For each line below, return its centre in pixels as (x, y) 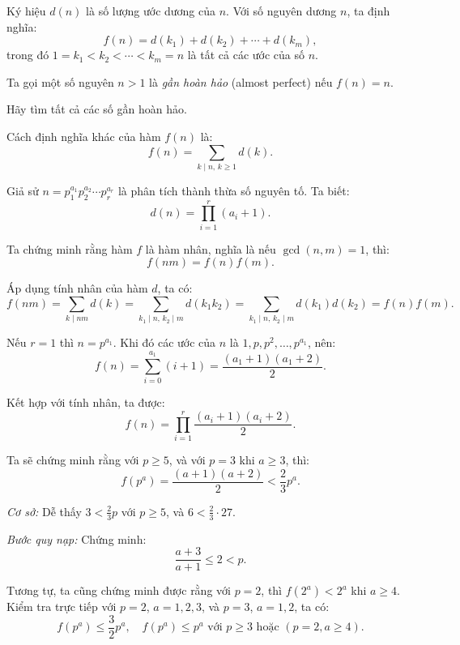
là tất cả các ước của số (246, 55)
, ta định (368, 11)
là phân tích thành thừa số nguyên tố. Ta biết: (234, 190)
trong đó (28, 55)
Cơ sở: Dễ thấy (44, 511)
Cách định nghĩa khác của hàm (84, 136)
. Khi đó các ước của (164, 342)
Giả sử (23, 190)
